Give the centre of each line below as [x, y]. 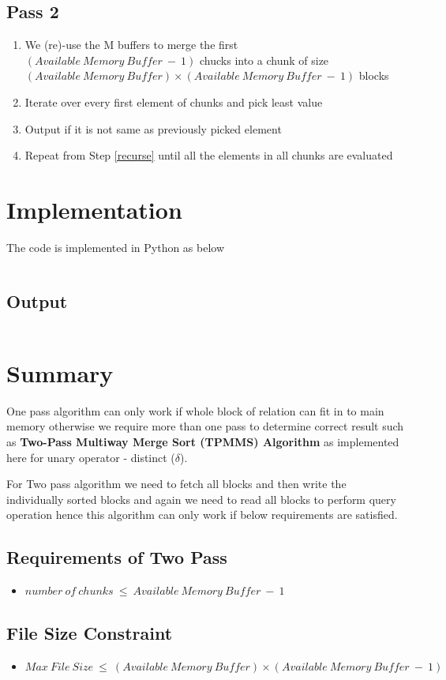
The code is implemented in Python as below [116, 247]
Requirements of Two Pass [117, 557]
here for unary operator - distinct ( [91, 457]
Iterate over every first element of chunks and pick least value [174, 101]
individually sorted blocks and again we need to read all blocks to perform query [201, 499]
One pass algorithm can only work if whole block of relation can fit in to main [195, 410]
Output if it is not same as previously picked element [153, 128]
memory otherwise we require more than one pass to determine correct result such [205, 426]
